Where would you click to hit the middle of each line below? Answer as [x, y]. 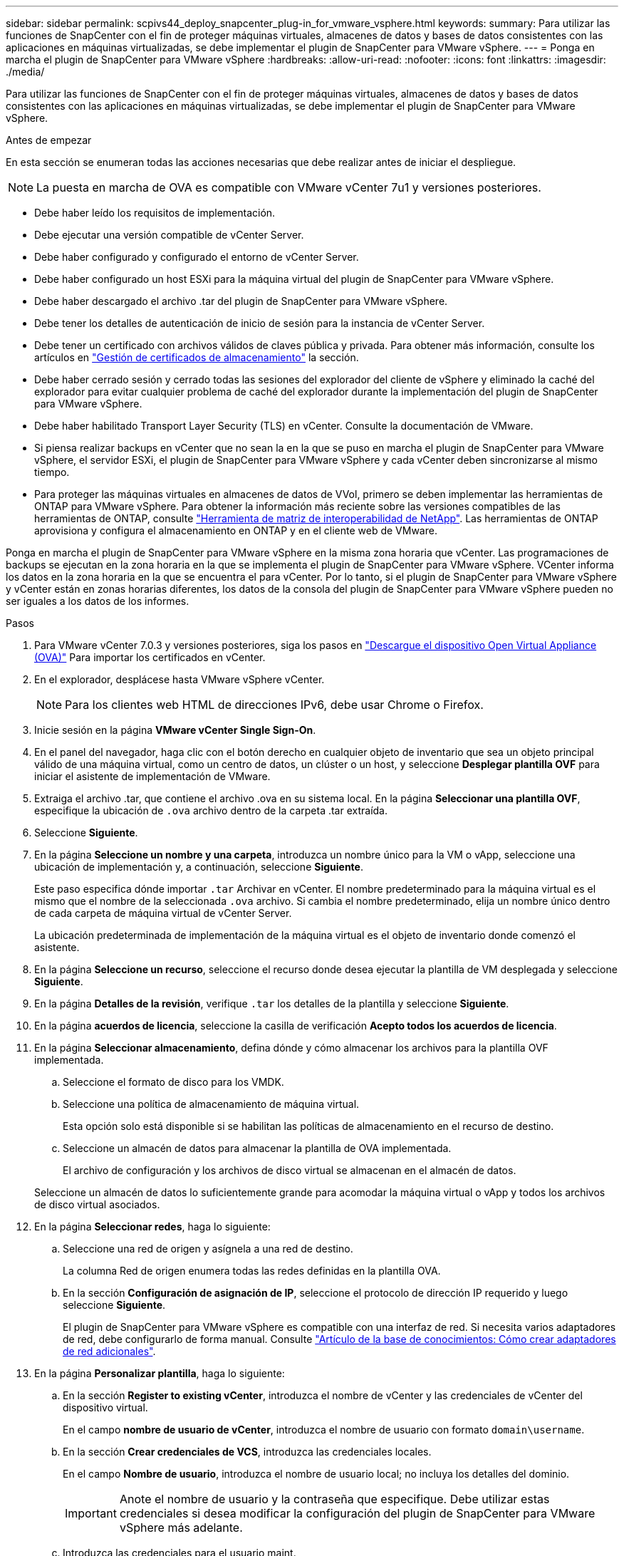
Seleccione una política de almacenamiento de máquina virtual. [211, 1104]
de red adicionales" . [109, 1351]
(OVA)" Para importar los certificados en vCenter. [150, 657]
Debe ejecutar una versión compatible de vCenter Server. [169, 235]
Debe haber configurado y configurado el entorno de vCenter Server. [197, 257]
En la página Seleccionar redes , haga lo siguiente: [152, 1226]
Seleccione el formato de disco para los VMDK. [173, 1082]
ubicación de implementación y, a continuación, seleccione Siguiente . [199, 867]
